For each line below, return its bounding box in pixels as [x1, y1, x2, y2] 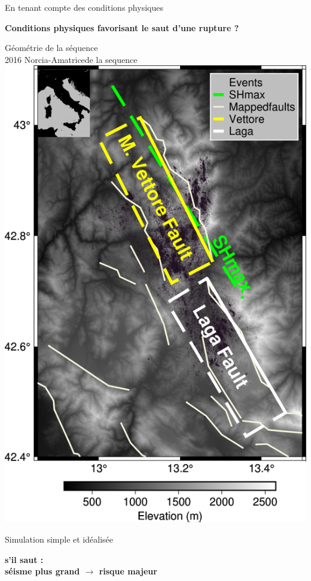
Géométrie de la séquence [5, 41, 98, 54]
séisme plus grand [5, 565, 80, 577]
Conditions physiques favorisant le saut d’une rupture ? [5, 21, 239, 34]
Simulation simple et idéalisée [5, 532, 113, 545]
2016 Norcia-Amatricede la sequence [5, 53, 138, 65]
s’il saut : [5, 553, 44, 565]
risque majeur [99, 565, 157, 577]
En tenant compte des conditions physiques [5, 1, 163, 13]
